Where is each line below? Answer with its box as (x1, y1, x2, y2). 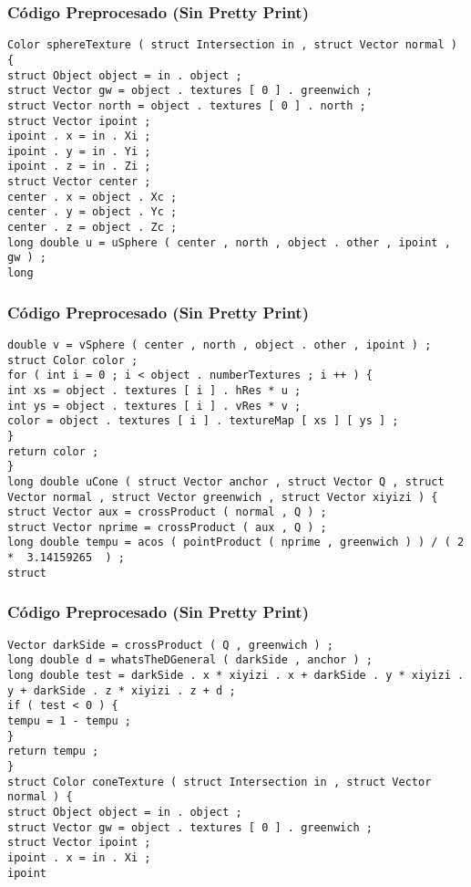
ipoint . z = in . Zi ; (7, 160, 151, 173)
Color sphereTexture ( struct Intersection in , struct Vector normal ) (7, 38, 457, 52)
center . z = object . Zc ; (7, 221, 178, 235)
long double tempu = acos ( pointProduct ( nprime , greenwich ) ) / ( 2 (7, 536, 465, 549)
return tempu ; (7, 745, 99, 758)
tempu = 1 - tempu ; (7, 714, 132, 727)
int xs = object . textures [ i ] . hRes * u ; (7, 383, 302, 397)
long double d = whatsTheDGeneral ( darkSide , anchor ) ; (7, 653, 373, 667)
